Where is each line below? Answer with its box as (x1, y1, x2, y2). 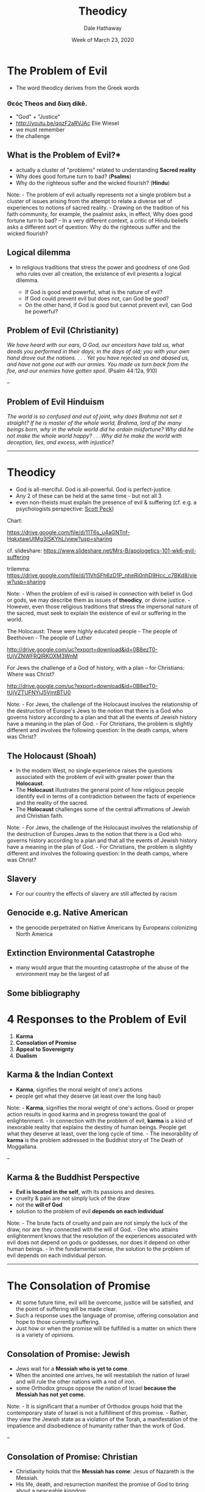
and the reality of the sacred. (15, 799, 89, 806)
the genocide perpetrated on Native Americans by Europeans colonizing (15, 924, 197, 931)
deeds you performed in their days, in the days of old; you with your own (7, 348, 190, 355)
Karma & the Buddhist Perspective (7, 1172, 140, 1182)
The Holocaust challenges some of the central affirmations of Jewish (15, 805, 190, 813)
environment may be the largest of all (15, 971, 109, 978)
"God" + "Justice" (15, 113, 60, 120)
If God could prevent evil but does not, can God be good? (24, 295, 169, 302)
